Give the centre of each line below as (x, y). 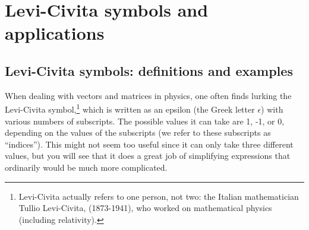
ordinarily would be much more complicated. (86, 167)
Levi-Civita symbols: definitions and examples (149, 70)
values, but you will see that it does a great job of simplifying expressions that (148, 156)
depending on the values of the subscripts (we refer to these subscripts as (138, 132)
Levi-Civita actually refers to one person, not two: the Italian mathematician (159, 196)
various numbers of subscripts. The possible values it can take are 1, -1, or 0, (145, 121)
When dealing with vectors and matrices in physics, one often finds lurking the (148, 95)
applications (55, 33)
